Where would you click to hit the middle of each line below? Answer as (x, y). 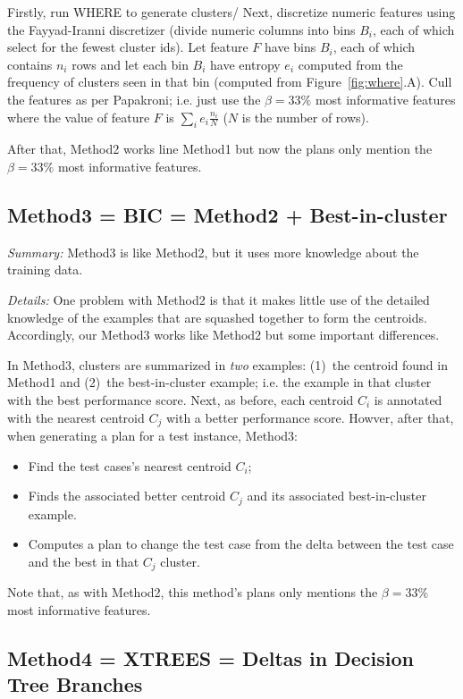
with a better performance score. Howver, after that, (310, 417)
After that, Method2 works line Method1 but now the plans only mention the (220, 149)
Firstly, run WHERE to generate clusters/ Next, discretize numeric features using (231, 12)
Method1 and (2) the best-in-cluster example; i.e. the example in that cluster (219, 382)
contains (30, 64)
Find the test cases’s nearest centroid (130, 465)
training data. (45, 269)
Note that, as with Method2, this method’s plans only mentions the (193, 592)
